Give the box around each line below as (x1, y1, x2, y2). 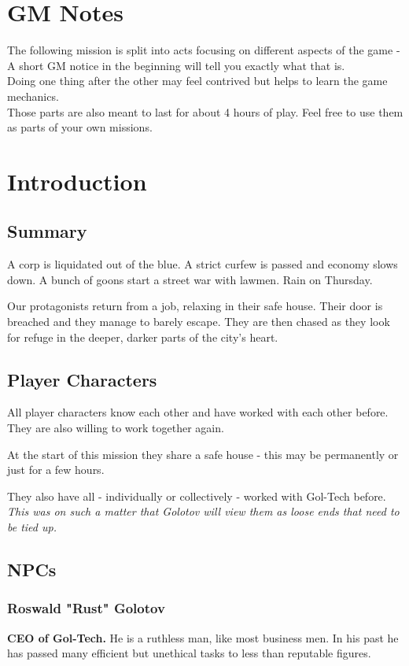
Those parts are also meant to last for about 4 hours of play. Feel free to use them (7, 103, 403, 120)
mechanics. (7, 87, 59, 104)
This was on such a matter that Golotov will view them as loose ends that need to (7, 503, 400, 520)
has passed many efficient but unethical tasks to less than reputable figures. (7, 645, 371, 661)
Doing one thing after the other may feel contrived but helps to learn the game (7, 72, 388, 89)
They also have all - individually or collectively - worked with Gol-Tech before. (7, 487, 386, 504)
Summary (7, 219, 87, 243)
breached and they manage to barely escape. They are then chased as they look (7, 313, 390, 330)
